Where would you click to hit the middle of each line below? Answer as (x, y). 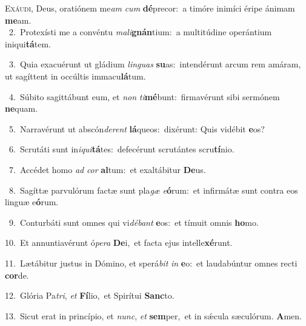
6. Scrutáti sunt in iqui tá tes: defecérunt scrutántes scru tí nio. (121, 149)
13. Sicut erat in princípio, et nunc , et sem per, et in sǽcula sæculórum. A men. (153, 315)
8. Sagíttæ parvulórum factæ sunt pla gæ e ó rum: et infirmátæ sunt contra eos (153, 190)
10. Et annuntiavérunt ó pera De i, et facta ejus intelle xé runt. (119, 243)
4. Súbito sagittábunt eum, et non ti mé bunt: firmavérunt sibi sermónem (144, 96)
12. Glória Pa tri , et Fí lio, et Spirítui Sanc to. (90, 295)
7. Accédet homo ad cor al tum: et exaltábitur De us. (107, 169)
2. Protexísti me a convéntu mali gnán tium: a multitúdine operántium (140, 32)
